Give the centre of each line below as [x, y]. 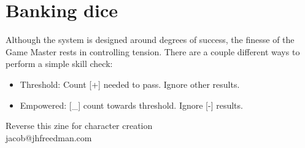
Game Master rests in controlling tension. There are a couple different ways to [153, 51]
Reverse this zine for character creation [79, 126]
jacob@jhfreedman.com [49, 137]
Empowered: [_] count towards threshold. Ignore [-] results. [131, 105]
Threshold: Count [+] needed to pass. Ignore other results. [130, 84]
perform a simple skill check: [59, 64]
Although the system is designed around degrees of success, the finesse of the [150, 40]
